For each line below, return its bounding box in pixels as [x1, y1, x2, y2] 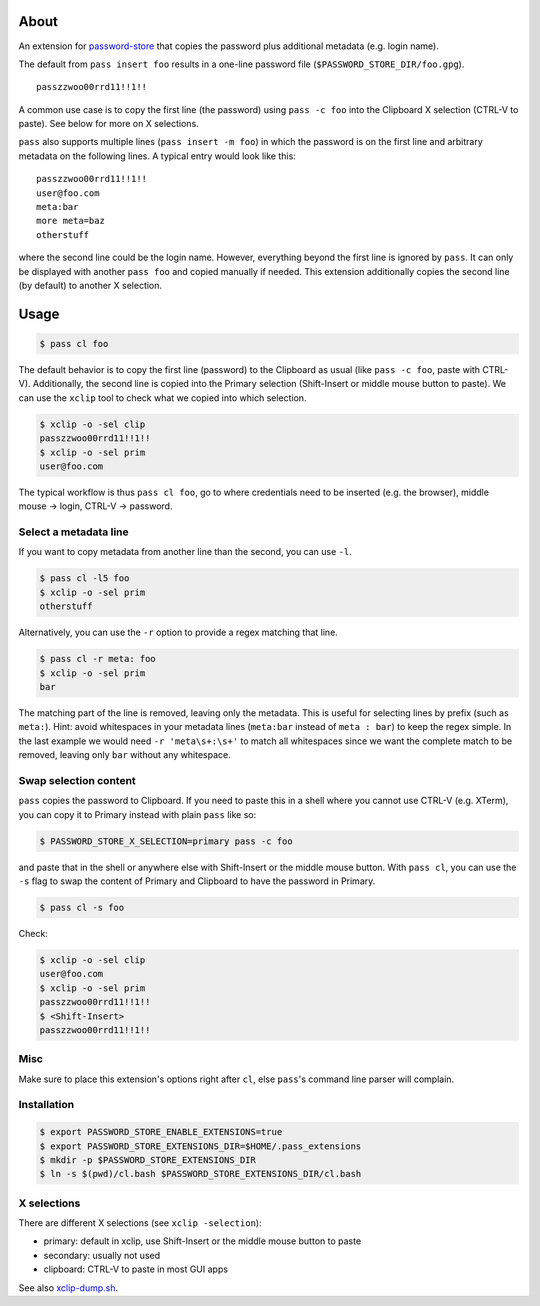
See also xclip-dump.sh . [18, 1281, 119, 1294]
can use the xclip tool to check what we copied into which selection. [18, 391, 307, 404]
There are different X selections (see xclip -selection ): [18, 1217, 262, 1229]
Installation [18, 1098, 75, 1112]
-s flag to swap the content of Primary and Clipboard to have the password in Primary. [18, 875, 376, 887]
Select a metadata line [18, 525, 129, 539]
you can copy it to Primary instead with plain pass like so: [18, 808, 257, 820]
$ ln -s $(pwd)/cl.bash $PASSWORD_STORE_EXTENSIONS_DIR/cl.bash [39, 1168, 362, 1180]
